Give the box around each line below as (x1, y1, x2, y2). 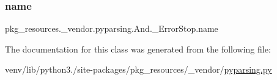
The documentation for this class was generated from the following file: (5, 42, 271, 55)
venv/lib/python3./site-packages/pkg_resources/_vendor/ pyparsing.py (5, 63, 272, 76)
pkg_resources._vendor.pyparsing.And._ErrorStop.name (5, 22, 218, 35)
